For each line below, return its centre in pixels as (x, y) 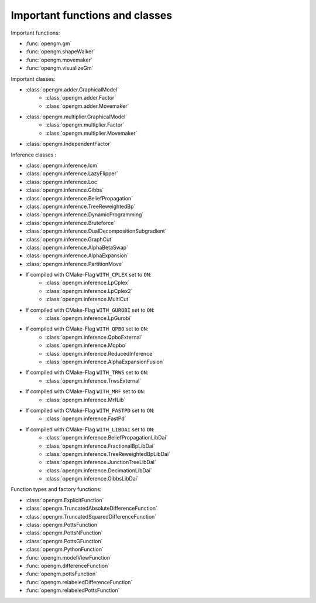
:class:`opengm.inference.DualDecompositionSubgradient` (96, 231)
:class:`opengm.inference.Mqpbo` (86, 345)
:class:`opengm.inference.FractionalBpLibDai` (100, 446)
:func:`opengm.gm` (49, 43)
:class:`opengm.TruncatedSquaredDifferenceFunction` (91, 516)
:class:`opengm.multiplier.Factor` (85, 125)
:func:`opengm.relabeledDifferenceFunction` (79, 582)
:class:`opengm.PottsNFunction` (64, 533)
